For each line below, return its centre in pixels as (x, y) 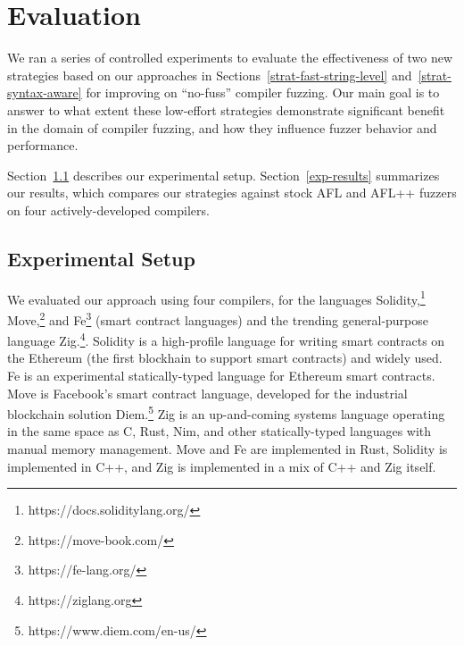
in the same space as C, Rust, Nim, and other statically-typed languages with (220, 431)
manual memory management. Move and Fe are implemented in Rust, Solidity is (228, 449)
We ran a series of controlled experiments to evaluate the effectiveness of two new (230, 58)
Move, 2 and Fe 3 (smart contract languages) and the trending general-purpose (218, 318)
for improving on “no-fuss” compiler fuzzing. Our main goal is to (263, 92)
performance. (43, 145)
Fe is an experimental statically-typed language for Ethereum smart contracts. (221, 376)
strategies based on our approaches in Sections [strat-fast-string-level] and (210, 75)
